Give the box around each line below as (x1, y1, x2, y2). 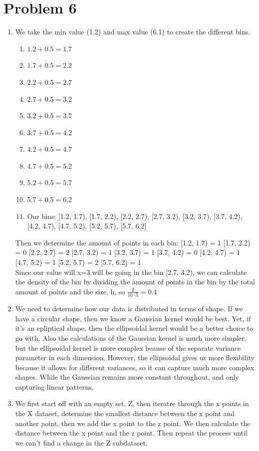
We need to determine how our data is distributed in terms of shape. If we (15, 303, 243, 314)
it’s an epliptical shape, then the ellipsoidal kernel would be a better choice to (15, 323, 254, 333)
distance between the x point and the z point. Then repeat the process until (15, 428, 248, 438)
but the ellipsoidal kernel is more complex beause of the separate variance (15, 342, 241, 353)
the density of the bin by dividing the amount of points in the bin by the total (15, 276, 255, 287)
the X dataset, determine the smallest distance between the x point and (15, 408, 235, 419)
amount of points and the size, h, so (15, 286, 125, 296)
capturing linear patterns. (15, 381, 94, 392)
